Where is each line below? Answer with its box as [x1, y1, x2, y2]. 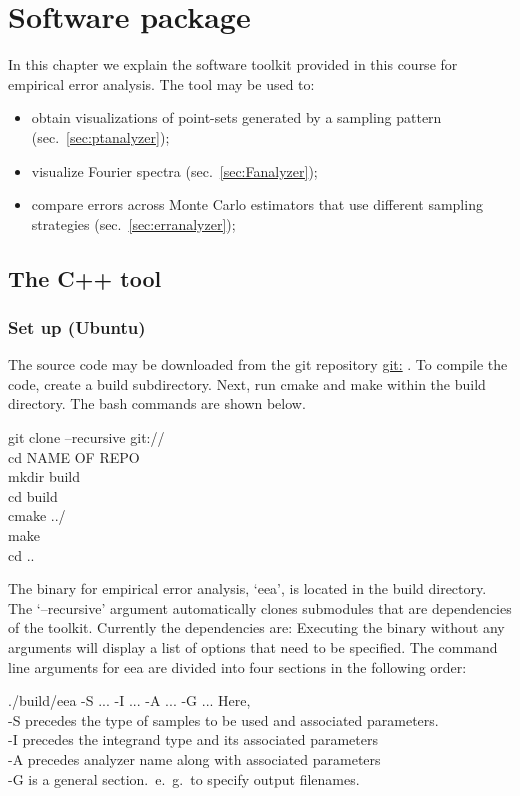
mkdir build [8, 466, 81, 487]
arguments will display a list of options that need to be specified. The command [8, 637, 498, 657]
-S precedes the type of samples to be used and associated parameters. [8, 709, 439, 730]
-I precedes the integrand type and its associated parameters [8, 729, 378, 750]
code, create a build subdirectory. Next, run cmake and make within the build [8, 373, 486, 394]
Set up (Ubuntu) [8, 314, 146, 339]
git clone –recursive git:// [8, 427, 165, 448]
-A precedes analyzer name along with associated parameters [8, 748, 381, 769]
